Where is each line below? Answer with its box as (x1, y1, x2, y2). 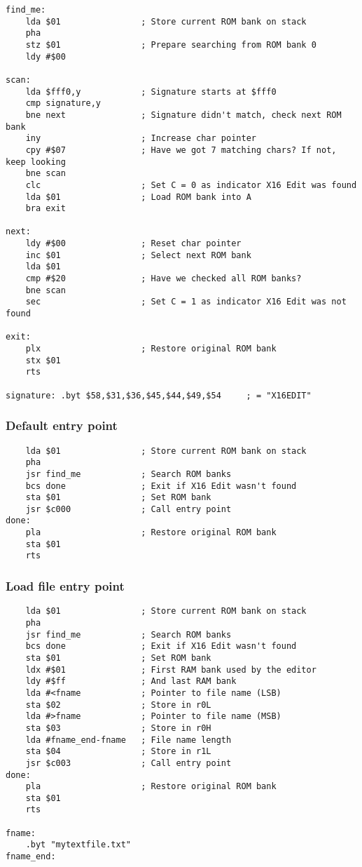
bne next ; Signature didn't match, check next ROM (25, 109, 342, 120)
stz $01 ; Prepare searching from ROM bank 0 (25, 39, 316, 50)
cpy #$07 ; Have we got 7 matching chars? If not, (25, 144, 337, 155)
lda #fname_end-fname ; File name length (25, 734, 232, 745)
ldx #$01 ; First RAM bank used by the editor (25, 664, 316, 675)
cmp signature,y (25, 98, 102, 109)
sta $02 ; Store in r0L (25, 699, 211, 710)
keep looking (6, 156, 66, 167)
